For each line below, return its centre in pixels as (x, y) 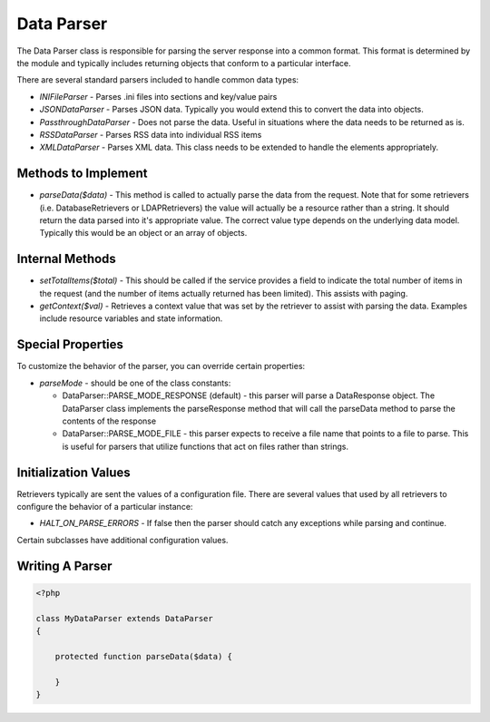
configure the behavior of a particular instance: (105, 506)
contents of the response (109, 421)
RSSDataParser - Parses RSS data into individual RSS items (151, 134)
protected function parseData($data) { (144, 656)
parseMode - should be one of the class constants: (135, 383)
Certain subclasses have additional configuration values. (122, 540)
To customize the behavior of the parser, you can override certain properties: (161, 366)
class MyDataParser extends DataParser (124, 618)
